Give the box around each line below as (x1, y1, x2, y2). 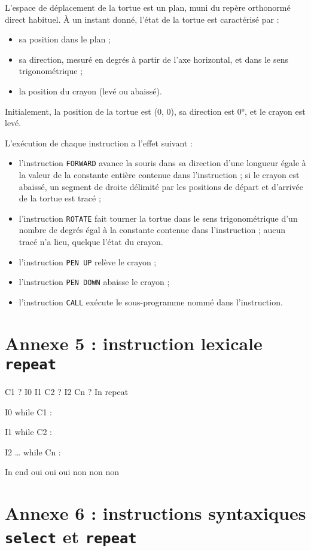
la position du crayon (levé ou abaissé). (19, 84, 162, 97)
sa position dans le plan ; (19, 33, 111, 45)
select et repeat (5, 524, 137, 549)
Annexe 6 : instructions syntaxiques (5, 501, 306, 525)
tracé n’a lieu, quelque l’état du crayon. (19, 235, 163, 248)
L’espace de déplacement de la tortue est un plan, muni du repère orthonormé (5, 1, 291, 13)
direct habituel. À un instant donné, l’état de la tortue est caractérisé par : (5, 13, 279, 25)
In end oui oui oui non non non (5, 466, 119, 478)
